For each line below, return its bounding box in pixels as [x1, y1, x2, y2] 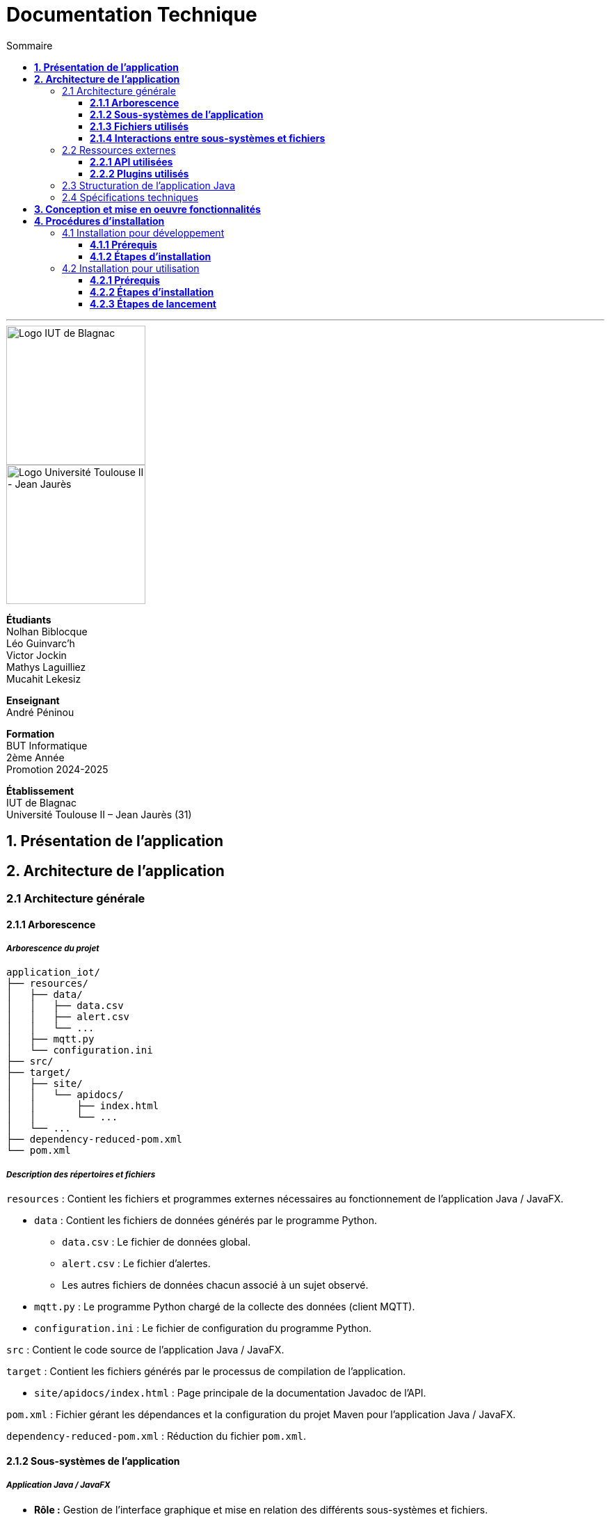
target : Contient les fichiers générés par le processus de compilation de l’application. [6, 1365, 406, 1378]
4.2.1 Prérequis [90, 273, 160, 286]
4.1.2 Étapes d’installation [90, 250, 211, 262]
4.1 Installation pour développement [62, 226, 225, 239]
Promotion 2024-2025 [6, 763, 109, 775]
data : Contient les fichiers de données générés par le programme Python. [34, 1214, 378, 1227]
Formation [6, 727, 55, 740]
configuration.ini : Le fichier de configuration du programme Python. [34, 1322, 372, 1335]
